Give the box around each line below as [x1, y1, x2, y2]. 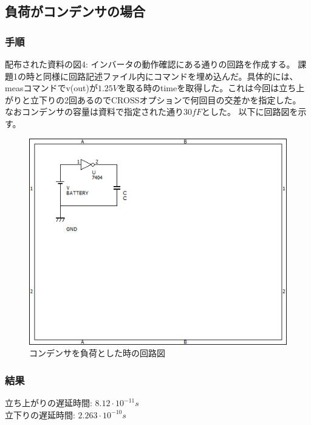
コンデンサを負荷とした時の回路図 [29, 347, 165, 359]
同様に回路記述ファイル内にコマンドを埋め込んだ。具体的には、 [43, 69, 298, 82]
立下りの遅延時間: [5, 408, 75, 421]
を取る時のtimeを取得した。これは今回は [118, 81, 279, 94]
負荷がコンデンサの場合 [5, 2, 145, 21]
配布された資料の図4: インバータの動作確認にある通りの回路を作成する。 [5, 58, 295, 70]
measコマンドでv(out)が [5, 81, 98, 94]
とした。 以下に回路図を [201, 105, 298, 118]
